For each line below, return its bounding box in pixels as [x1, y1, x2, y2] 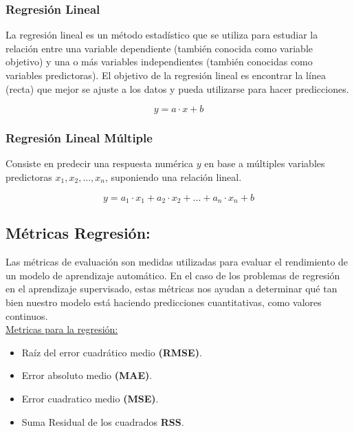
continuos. [5, 308, 48, 323]
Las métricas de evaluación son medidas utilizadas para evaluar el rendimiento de [5, 255, 349, 269]
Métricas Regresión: [5, 222, 151, 244]
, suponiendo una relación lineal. [105, 170, 242, 184]
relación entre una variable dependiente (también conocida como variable [5, 41, 313, 55]
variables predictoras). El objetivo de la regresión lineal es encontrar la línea [5, 68, 326, 82]
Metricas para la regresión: [5, 322, 118, 336]
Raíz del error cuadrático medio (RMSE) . [21, 345, 202, 359]
